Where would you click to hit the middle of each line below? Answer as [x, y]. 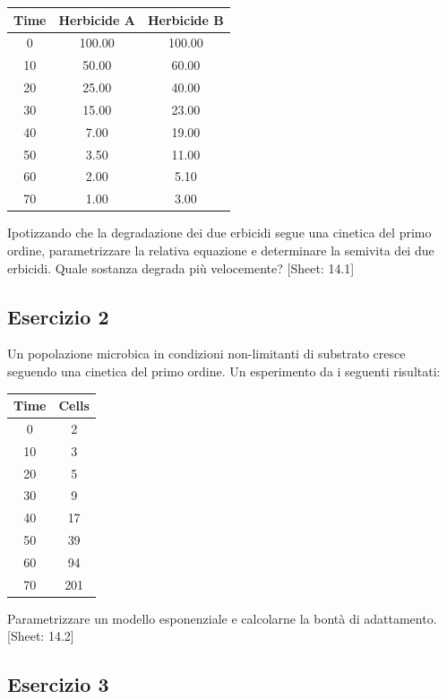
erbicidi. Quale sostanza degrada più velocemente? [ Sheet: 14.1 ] [181, 268]
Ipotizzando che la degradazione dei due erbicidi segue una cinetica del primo [219, 233]
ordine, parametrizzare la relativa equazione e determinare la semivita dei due [221, 250]
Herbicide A [97, 19]
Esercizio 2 [58, 316]
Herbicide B [185, 19]
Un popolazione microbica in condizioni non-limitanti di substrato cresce [206, 354]
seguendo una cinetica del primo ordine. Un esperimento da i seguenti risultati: [224, 371]
